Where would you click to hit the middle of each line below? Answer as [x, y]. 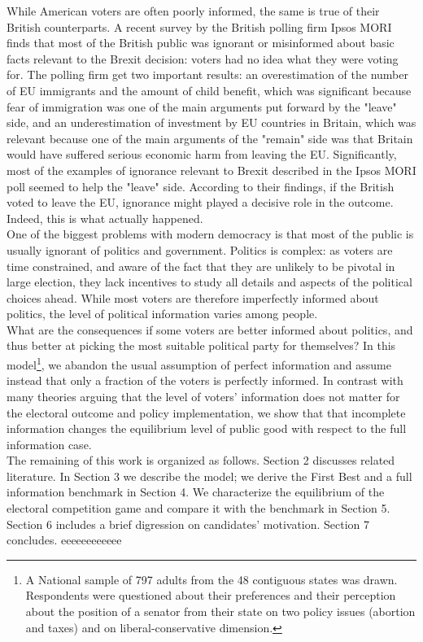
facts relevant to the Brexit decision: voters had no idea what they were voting [203, 58]
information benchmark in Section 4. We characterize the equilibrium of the [196, 492]
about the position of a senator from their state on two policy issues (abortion [220, 611]
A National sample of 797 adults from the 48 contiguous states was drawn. [211, 579]
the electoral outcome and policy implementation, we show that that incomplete [206, 412]
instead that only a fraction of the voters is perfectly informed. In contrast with [205, 380]
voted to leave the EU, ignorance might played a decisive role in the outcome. [200, 202]
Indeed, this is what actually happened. [105, 218]
